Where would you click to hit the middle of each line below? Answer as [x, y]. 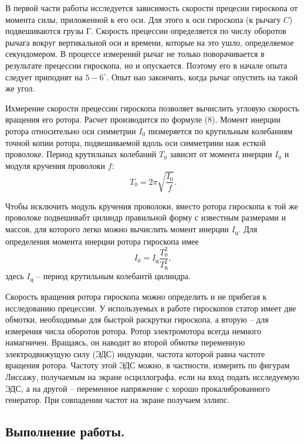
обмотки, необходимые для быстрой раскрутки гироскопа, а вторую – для [137, 319]
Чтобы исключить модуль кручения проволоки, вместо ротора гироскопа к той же [152, 206]
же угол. [20, 88]
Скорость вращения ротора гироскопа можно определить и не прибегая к [136, 296]
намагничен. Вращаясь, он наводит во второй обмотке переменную [125, 342]
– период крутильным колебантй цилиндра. [114, 276]
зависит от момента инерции [221, 154]
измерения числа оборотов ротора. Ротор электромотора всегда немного [134, 331]
